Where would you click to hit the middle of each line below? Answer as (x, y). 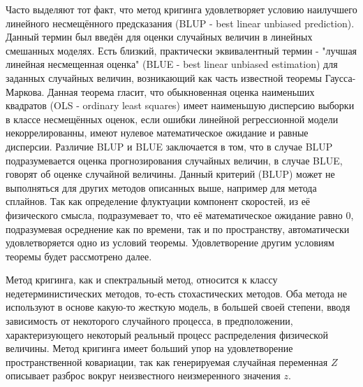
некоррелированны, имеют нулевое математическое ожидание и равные (157, 133)
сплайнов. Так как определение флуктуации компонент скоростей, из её (158, 201)
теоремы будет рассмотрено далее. (79, 256)
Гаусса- (340, 77)
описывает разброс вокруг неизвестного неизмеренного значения (143, 375)
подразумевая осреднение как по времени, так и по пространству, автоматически (178, 228)
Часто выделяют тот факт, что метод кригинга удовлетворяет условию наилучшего (181, 9)
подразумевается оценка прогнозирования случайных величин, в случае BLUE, (174, 160)
